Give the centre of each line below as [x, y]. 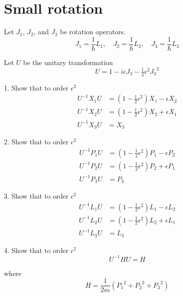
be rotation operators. [93, 32]
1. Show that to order [36, 87]
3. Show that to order [36, 195]
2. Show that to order [36, 142]
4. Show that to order [36, 250]
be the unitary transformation [68, 62]
